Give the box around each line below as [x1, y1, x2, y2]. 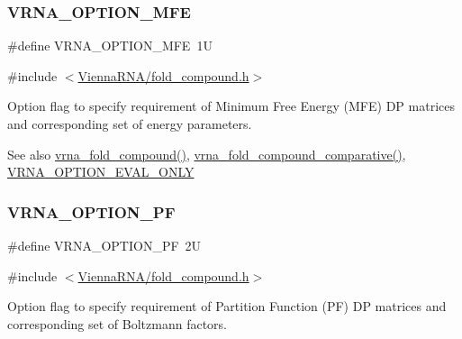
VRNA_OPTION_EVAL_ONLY [7, 162, 195, 181]
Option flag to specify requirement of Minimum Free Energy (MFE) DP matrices [7, 96, 455, 115]
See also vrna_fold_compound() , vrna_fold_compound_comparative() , [7, 144, 406, 163]
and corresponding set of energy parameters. [7, 115, 252, 133]
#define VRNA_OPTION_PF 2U [7, 236, 202, 254]
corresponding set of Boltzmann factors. [7, 314, 227, 333]
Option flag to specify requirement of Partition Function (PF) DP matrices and [7, 297, 447, 316]
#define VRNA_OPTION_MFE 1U [7, 36, 213, 55]
